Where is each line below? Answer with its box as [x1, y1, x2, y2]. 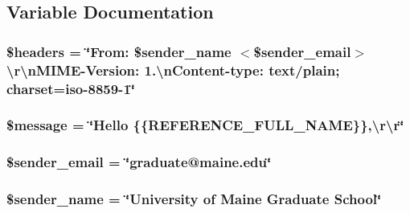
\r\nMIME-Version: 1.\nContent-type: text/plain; [6, 59, 340, 80]
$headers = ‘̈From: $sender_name [6, 41, 232, 61]
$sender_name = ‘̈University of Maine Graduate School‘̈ [6, 189, 382, 209]
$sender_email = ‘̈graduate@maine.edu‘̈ [6, 152, 272, 172]
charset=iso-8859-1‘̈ [6, 78, 136, 98]
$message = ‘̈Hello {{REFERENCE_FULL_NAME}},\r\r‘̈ [6, 115, 404, 135]
